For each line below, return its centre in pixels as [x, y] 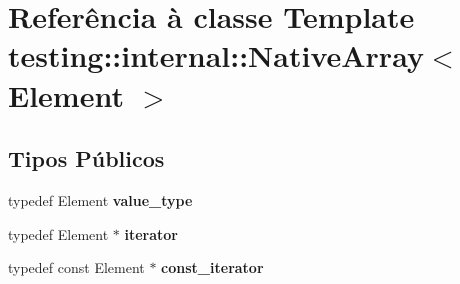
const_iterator [212, 267]
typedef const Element [76, 267]
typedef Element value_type [100, 199]
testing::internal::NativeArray [216, 55]
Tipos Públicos [86, 158]
